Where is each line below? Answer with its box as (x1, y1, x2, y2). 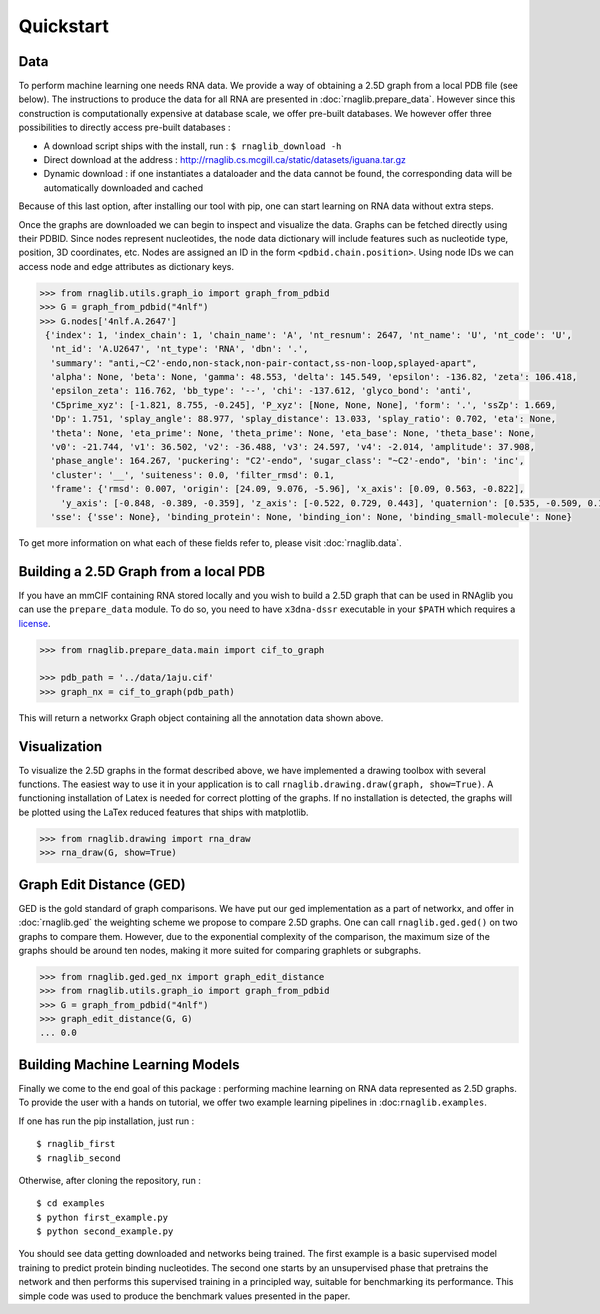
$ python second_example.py (36, 1226, 174, 1237)
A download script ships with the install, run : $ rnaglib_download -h (43, 140, 342, 152)
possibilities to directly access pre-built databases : (18, 121, 231, 134)
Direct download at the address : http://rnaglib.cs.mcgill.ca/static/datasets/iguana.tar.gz (43, 154, 407, 166)
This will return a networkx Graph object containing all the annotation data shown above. (18, 711, 384, 724)
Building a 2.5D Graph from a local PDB (18, 563, 265, 580)
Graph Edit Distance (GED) (18, 876, 186, 893)
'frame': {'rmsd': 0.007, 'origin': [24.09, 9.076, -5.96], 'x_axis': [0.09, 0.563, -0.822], (50, 483, 525, 495)
